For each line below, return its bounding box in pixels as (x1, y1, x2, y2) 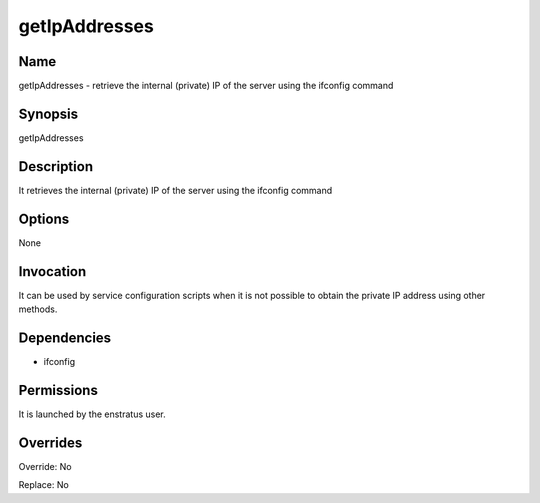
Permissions (18, 381, 99, 399)
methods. (18, 303, 58, 315)
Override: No (18, 460, 72, 472)
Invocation (18, 263, 87, 280)
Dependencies (18, 329, 112, 346)
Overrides (18, 434, 83, 451)
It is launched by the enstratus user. (18, 408, 166, 420)
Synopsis (18, 105, 79, 122)
